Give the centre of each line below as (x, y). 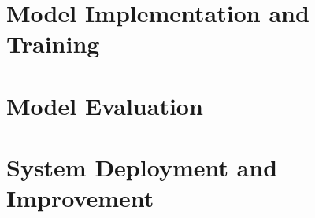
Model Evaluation (105, 105)
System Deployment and (142, 167)
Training (53, 44)
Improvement (80, 198)
